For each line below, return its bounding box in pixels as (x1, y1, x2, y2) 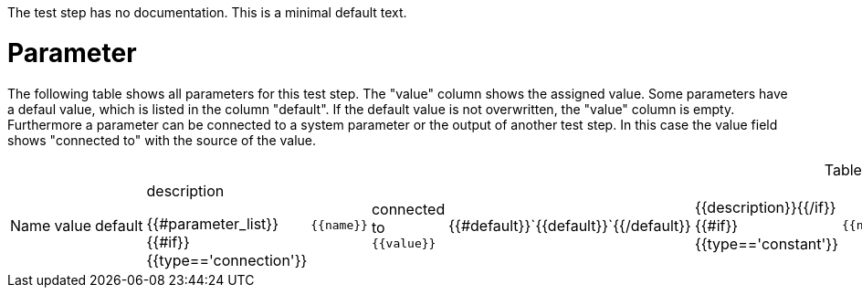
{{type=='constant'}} (694, 234, 838, 253)
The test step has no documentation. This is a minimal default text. (7, 5, 407, 20)
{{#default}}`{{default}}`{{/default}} (448, 216, 691, 235)
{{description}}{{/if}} (694, 197, 836, 216)
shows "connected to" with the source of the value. (7, 132, 317, 148)
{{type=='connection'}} (146, 250, 308, 269)
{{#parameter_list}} (146, 214, 279, 233)
